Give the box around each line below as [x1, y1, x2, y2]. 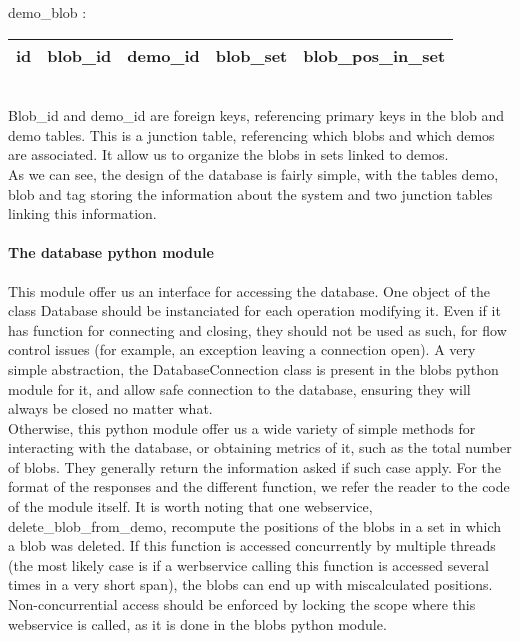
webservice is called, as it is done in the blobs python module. [8, 613, 387, 634]
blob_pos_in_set [303, 43, 446, 67]
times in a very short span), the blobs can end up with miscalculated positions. [8, 574, 493, 595]
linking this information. [8, 203, 157, 224]
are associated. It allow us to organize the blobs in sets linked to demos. [8, 144, 449, 165]
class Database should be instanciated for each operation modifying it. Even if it [8, 300, 501, 321]
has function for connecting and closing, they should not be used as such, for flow [8, 319, 507, 340]
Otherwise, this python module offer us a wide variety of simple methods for [8, 417, 476, 438]
